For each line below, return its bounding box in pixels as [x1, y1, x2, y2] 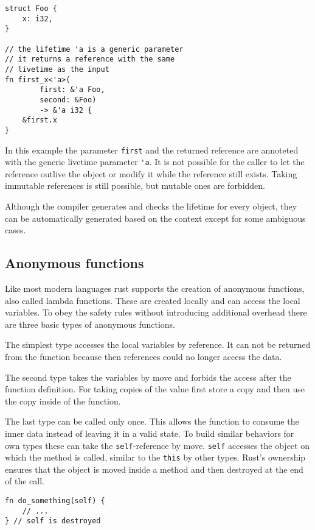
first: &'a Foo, [40, 85, 105, 94]
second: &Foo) [40, 95, 97, 104]
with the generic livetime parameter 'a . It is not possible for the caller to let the [5, 155, 305, 168]
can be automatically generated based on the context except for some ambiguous [5, 211, 306, 224]
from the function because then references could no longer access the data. [5, 350, 282, 362]
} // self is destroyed [5, 517, 101, 526]
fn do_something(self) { [5, 496, 105, 506]
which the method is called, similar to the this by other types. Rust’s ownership [5, 451, 306, 464]
